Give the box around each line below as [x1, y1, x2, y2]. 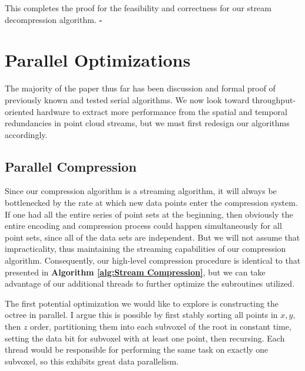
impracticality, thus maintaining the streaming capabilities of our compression [5, 242, 286, 255]
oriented [5, 105, 34, 117]
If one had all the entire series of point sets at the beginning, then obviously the [5, 208, 293, 220]
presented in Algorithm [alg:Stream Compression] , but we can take [5, 265, 266, 278]
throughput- [252, 93, 296, 106]
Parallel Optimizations [5, 48, 191, 72]
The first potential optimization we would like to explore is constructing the [5, 297, 279, 309]
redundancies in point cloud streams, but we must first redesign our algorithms [5, 117, 290, 129]
